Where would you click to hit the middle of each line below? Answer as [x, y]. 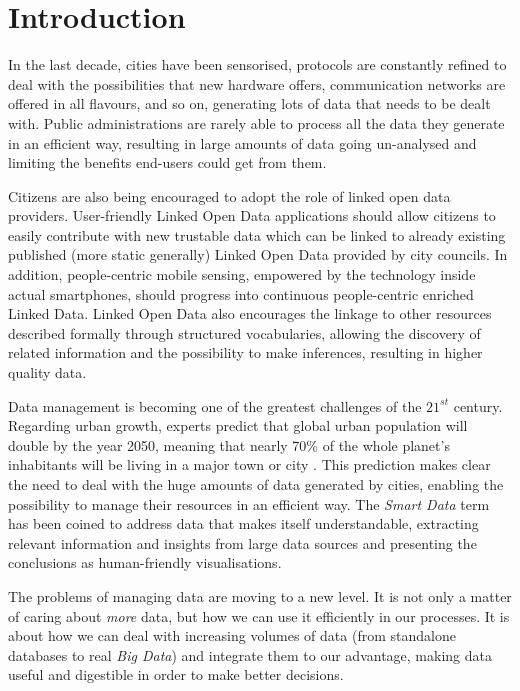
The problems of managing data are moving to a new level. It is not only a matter [260, 595]
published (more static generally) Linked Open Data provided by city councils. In [258, 254]
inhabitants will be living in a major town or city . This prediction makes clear [249, 464]
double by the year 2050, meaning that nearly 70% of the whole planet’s [229, 444]
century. [478, 405]
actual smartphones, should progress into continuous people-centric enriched [241, 293]
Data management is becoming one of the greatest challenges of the [215, 405]
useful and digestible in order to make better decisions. [176, 674]
